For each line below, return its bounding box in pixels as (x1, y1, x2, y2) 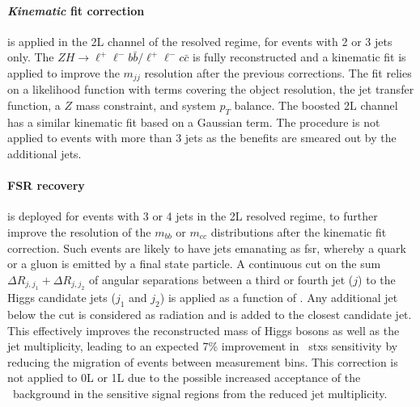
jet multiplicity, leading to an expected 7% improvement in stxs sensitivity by (7, 338, 398, 355)
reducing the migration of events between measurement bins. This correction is (7, 353, 398, 370)
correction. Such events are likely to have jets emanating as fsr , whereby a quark (7, 239, 406, 256)
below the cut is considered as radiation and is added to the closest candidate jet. (7, 305, 412, 322)
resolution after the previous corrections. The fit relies (144, 64, 412, 81)
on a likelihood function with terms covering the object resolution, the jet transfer (7, 81, 414, 98)
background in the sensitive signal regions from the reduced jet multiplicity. (12, 384, 388, 401)
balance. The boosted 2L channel (234, 97, 398, 114)
